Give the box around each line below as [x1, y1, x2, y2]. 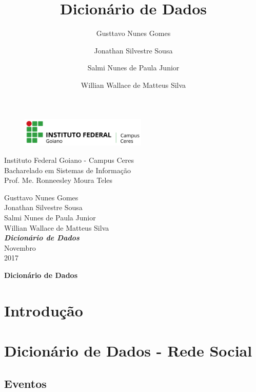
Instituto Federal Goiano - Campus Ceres [4, 154, 134, 165]
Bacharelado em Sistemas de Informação [4, 164, 131, 175]
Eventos [4, 375, 47, 391]
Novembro [4, 242, 36, 253]
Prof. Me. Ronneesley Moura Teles [4, 175, 113, 185]
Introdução [4, 300, 83, 321]
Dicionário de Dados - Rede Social [4, 340, 252, 361]
